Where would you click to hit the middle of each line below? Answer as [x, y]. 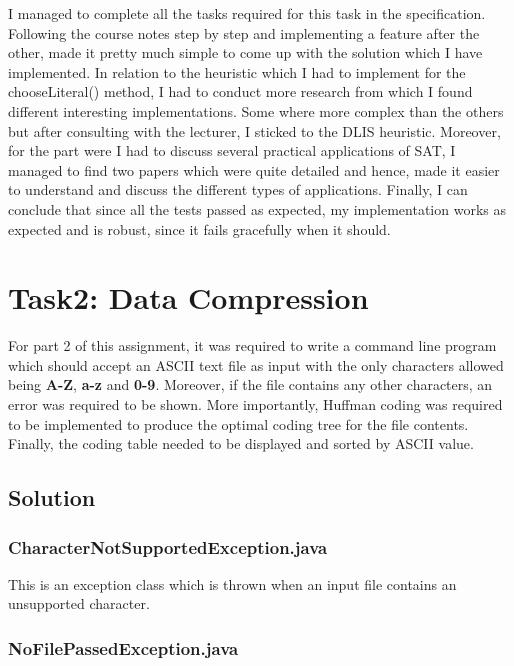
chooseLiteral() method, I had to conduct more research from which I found [240, 91]
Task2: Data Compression [188, 297]
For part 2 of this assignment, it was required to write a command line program [252, 345]
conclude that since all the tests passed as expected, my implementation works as [257, 208]
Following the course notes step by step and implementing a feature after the [244, 32]
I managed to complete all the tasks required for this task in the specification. [247, 13]
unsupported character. [79, 603]
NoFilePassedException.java [123, 647]
